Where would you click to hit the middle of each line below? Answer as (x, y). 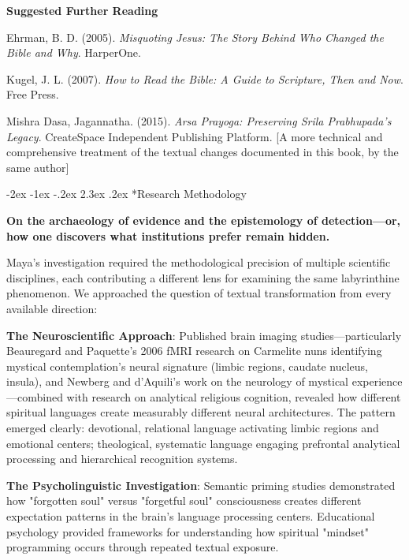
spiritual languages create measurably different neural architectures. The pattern (201, 412)
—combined (35, 396)
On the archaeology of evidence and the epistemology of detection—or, (204, 220)
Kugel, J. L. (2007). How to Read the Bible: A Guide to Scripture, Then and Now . (205, 78)
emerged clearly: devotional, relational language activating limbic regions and (193, 428)
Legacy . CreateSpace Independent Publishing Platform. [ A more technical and (195, 136)
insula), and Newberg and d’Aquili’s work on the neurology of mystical (177, 381)
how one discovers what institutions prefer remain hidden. (168, 235)
